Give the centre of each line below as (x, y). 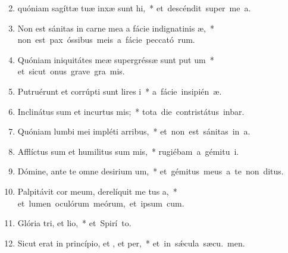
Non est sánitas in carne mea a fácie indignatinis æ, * (116, 28)
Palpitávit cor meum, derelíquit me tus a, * (97, 191)
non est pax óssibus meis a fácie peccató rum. (106, 40)
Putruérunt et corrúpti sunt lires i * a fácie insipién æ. (120, 91)
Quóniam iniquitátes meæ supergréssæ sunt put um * (116, 59)
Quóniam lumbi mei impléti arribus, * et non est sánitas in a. (134, 131)
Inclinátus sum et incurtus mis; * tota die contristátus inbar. (131, 111)
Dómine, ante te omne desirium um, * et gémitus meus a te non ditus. (151, 171)
